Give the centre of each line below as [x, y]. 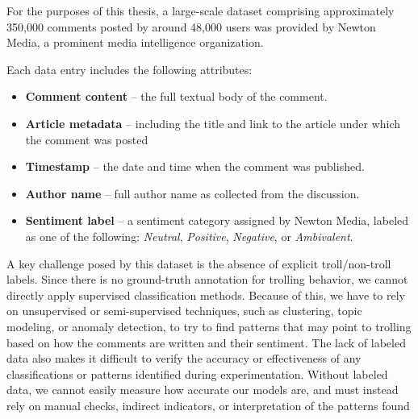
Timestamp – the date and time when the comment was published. [195, 166]
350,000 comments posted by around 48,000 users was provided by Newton [191, 26]
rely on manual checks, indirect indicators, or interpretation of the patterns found [208, 405]
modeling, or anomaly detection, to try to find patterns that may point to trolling [209, 326]
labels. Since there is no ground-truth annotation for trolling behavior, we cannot [207, 279]
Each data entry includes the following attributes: [130, 69]
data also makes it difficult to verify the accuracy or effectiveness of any [184, 358]
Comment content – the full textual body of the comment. [176, 96]
